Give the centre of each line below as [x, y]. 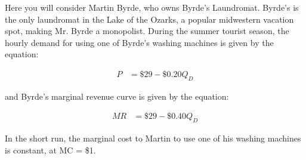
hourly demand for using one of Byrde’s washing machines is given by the [139, 42]
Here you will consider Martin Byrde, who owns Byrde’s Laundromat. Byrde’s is [152, 7]
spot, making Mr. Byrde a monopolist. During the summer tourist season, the [147, 31]
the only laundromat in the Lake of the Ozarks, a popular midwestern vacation [149, 19]
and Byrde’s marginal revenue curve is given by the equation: [117, 96]
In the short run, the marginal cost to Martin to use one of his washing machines [153, 138]
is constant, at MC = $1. [50, 150]
